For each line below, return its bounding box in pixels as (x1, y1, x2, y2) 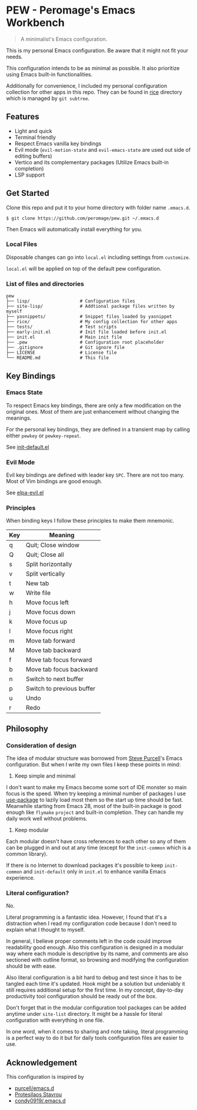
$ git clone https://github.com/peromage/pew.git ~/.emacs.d (6, 215, 159, 221)
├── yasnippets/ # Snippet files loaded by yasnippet (6, 314, 172, 320)
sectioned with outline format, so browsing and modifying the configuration (6, 956, 189, 963)
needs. (6, 53, 23, 60)
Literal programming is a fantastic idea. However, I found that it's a (6, 913, 167, 921)
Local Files (6, 240, 38, 248)
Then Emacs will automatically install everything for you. (6, 225, 143, 232)
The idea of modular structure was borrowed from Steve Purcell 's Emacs (6, 755, 183, 762)
